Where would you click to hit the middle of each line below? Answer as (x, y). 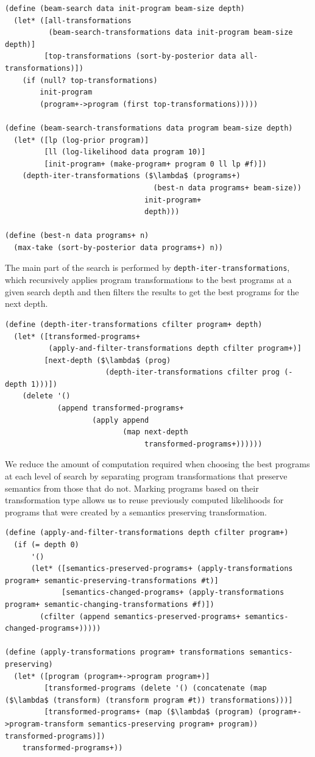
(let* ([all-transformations (73, 20)
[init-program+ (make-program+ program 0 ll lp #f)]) (155, 164)
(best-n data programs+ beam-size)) (227, 188)
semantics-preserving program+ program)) (173, 724)
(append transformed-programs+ (120, 408)
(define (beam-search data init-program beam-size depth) (125, 9)
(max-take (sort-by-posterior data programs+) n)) (118, 247)
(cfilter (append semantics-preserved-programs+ (140, 616)
